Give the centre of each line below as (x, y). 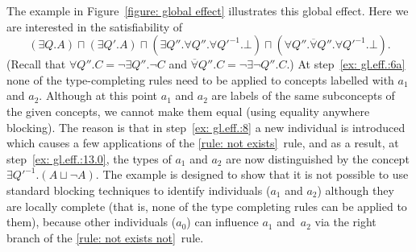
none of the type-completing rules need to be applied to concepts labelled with (200, 79)
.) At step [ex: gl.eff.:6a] (346, 64)
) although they (356, 190)
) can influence (223, 222)
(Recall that (36, 64)
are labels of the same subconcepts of (303, 95)
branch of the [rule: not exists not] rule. (105, 237)
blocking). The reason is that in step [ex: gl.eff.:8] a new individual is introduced (206, 127)
